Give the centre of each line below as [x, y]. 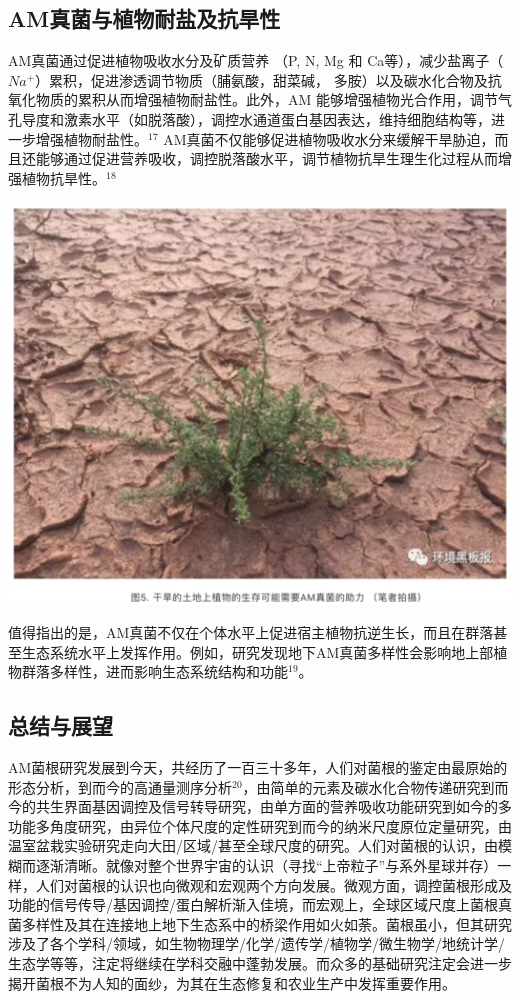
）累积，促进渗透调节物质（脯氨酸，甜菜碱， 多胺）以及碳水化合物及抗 [268, 79]
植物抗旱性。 [63, 177]
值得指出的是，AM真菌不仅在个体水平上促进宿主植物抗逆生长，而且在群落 [251, 632]
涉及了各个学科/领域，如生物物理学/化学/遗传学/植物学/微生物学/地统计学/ [256, 943]
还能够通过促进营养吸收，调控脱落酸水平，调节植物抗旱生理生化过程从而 [259, 158]
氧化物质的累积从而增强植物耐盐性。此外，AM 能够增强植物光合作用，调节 [253, 99]
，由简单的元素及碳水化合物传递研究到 [368, 786]
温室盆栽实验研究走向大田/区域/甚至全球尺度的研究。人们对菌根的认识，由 [253, 845]
